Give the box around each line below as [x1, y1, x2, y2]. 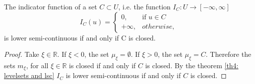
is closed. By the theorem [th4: [145, 60, 239, 70]
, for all [26, 60, 49, 70]
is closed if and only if [69, 60, 136, 70]
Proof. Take [4, 49, 39, 59]
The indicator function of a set [4, 1, 97, 11]
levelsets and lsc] [4, 70, 55, 81]
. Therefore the [205, 49, 252, 59]
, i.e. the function [118, 1, 171, 11]
